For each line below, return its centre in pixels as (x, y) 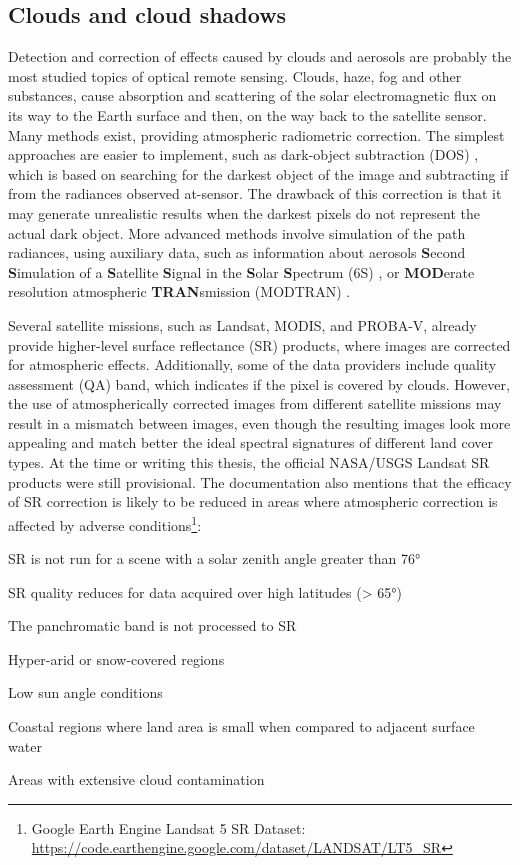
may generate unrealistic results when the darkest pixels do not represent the (244, 212)
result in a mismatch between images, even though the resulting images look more (259, 422)
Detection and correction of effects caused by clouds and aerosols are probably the (260, 56)
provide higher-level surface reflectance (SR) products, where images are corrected (259, 344)
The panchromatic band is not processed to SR (152, 625)
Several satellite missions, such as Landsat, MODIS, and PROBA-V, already (242, 324)
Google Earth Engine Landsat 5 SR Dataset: (168, 827)
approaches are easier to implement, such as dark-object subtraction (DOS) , (243, 154)
